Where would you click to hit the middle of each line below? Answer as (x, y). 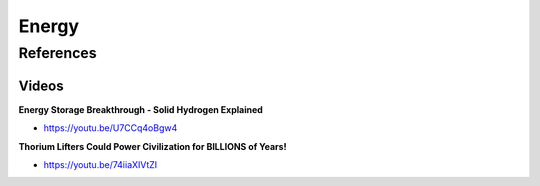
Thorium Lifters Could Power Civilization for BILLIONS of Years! (152, 146)
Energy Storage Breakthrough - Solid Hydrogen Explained (141, 109)
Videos (41, 85)
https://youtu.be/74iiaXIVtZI (100, 164)
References (57, 53)
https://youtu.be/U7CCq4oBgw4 (110, 128)
